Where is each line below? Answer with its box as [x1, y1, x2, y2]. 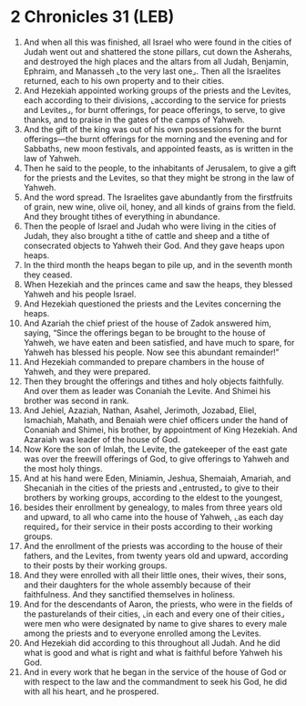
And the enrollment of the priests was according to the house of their [23, 540, 283, 551]
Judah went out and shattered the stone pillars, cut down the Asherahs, [23, 46, 292, 57]
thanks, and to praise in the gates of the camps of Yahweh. [23, 114, 245, 125]
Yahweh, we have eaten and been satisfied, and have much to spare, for [23, 337, 295, 348]
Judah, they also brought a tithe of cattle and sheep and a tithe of [23, 230, 270, 241]
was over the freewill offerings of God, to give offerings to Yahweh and [23, 453, 290, 464]
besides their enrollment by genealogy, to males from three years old [23, 502, 283, 513]
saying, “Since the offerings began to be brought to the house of [23, 327, 266, 338]
